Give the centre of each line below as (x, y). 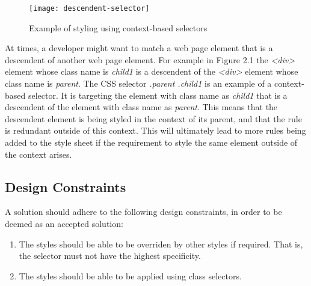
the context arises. (38, 154)
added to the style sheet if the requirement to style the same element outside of (151, 142)
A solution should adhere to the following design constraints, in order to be (143, 212)
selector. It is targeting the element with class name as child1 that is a (158, 95)
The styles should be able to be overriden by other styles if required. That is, (161, 244)
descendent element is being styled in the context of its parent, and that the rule (153, 118)
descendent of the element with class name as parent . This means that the (141, 107)
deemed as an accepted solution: (64, 223)
